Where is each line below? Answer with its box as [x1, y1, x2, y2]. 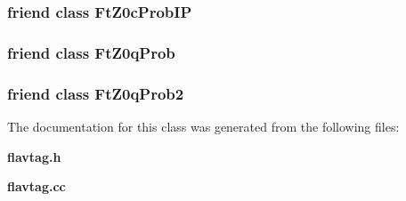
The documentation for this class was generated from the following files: [7, 117, 400, 135]
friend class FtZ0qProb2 [7, 82, 184, 104]
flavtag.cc [7, 177, 66, 196]
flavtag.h [7, 147, 61, 165]
